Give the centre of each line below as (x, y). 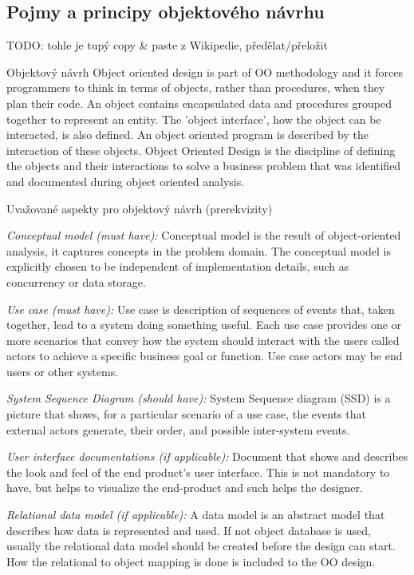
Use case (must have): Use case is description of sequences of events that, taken (201, 309)
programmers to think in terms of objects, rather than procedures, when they (196, 87)
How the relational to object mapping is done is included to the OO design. (191, 561)
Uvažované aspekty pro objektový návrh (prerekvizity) (140, 208)
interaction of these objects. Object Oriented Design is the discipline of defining (201, 150)
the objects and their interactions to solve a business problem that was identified (204, 166)
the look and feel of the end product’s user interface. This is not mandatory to (198, 472)
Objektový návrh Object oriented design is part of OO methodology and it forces (205, 71)
